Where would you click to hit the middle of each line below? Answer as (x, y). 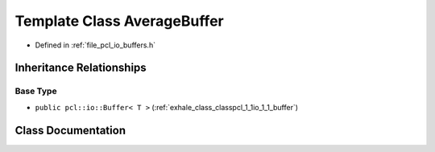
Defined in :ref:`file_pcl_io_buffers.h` (95, 45)
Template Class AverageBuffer (120, 21)
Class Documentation (70, 130)
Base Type (36, 91)
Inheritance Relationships (81, 68)
